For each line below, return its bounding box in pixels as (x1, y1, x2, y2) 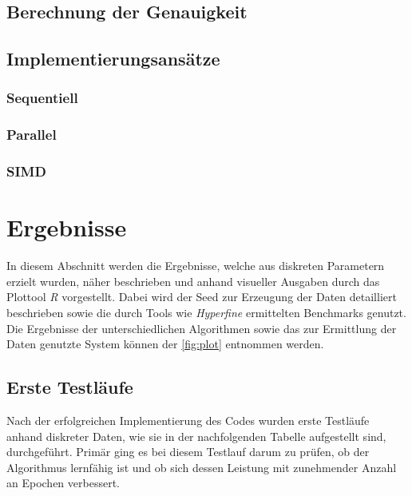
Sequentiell (6, 88, 78, 108)
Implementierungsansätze (6, 46, 220, 71)
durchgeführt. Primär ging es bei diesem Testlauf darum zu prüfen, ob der (6, 443, 370, 460)
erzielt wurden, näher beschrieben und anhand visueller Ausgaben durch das (6, 272, 380, 289)
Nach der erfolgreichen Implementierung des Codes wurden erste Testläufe (6, 411, 370, 428)
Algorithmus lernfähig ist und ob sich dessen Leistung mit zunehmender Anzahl (6, 458, 397, 475)
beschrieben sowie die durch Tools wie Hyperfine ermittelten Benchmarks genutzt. (6, 304, 406, 320)
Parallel (6, 125, 57, 145)
